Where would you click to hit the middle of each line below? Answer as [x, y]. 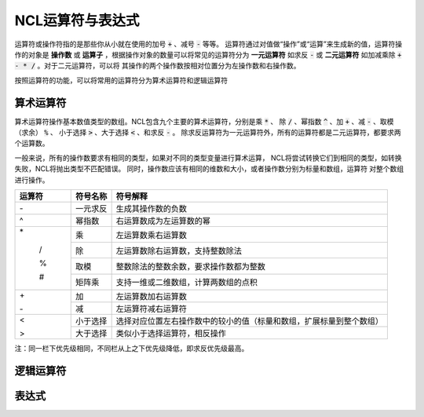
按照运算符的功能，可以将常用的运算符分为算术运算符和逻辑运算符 [121, 80]
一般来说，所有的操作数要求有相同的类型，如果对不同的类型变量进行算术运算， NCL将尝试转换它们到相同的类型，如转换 [208, 158]
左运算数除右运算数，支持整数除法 [179, 251]
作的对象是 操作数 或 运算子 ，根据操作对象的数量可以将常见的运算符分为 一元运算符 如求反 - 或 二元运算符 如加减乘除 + [208, 54]
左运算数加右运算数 [152, 296]
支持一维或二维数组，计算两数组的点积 [187, 283]
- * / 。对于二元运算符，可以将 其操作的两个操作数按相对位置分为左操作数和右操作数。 [158, 66]
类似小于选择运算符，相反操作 [171, 333]
